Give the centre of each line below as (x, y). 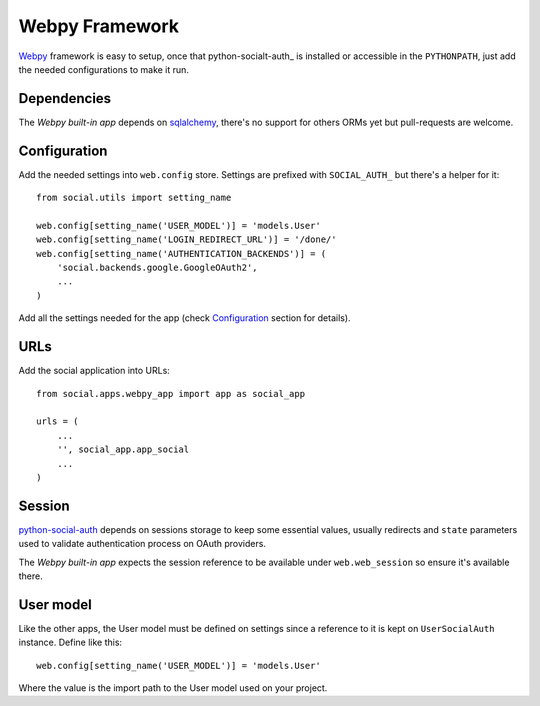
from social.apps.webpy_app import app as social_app (170, 393)
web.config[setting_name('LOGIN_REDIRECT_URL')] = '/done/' (186, 239)
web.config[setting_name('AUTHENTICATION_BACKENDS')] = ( (181, 253)
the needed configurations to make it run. (104, 69)
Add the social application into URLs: (94, 371)
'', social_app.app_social (123, 449)
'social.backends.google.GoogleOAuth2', (157, 268)
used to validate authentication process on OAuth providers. (142, 544)
